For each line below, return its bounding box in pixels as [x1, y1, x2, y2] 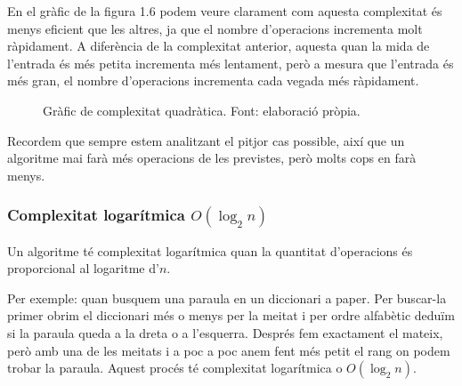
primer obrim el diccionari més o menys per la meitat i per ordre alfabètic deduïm [7, 306, 455, 325]
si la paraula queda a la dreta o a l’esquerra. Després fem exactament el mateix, [7, 323, 443, 342]
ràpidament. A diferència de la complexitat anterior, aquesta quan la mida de [7, 36, 430, 55]
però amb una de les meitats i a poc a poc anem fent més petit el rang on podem [7, 341, 450, 359]
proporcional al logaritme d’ [7, 259, 159, 277]
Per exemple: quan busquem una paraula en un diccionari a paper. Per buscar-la [7, 288, 447, 307]
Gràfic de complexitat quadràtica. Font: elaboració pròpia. [43, 101, 361, 119]
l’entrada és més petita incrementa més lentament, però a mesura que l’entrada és [7, 53, 454, 72]
